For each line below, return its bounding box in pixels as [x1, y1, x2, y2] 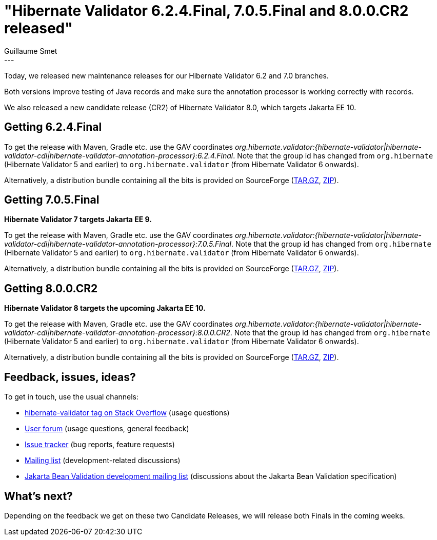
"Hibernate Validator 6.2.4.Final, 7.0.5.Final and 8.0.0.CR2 [4, 2, 409, 19]
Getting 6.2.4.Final [4, 121, 102, 134]
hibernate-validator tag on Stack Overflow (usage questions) [25, 408, 230, 417]
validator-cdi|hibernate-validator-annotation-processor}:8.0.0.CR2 [4, 328, 230, 337]
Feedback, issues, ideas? [4, 370, 136, 384]
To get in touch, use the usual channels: [4, 392, 139, 402]
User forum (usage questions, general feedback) [25, 424, 189, 433]
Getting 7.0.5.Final [4, 193, 100, 207]
